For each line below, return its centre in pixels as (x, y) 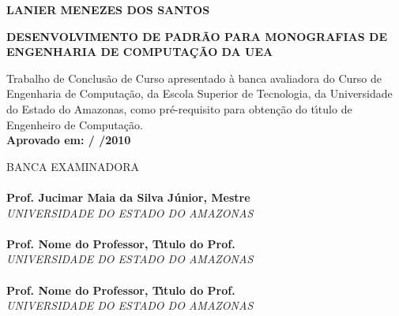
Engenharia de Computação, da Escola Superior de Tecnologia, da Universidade (199, 93)
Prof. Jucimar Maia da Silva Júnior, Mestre (128, 197)
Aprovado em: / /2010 (69, 140)
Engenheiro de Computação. (75, 124)
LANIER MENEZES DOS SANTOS (108, 9)
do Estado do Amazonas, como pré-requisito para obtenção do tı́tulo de (179, 108)
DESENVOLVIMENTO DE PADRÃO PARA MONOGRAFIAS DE (197, 36)
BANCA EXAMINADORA (73, 166)
